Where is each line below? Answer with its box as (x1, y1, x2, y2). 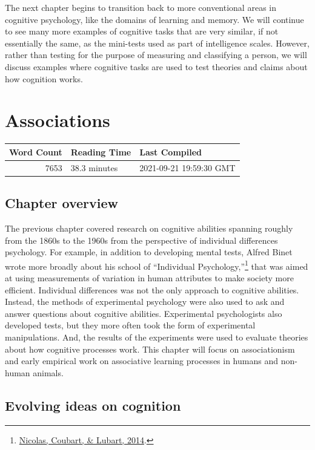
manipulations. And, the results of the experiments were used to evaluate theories (5, 330, 308, 343)
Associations (5, 108, 110, 132)
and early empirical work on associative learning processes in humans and (5, 354, 278, 367)
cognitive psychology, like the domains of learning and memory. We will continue (5, 13, 304, 25)
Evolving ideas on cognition (5, 396, 181, 414)
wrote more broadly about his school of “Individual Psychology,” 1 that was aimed (5, 258, 308, 272)
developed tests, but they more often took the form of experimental (5, 319, 256, 331)
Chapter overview (5, 194, 118, 212)
